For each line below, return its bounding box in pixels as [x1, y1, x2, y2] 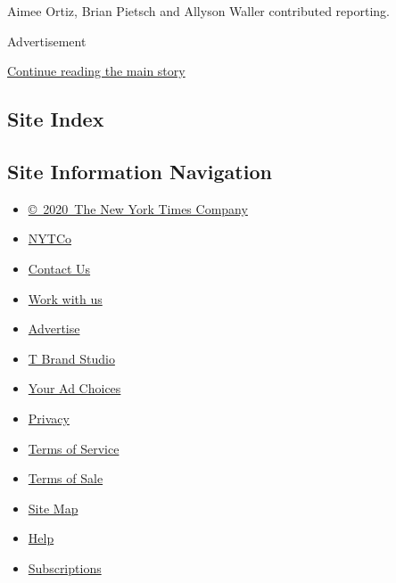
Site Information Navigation [7, 157, 272, 185]
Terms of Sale [28, 469, 103, 488]
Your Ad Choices [28, 379, 121, 398]
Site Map [28, 498, 78, 517]
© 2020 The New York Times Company [28, 199, 248, 218]
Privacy [28, 408, 70, 427]
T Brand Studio [28, 349, 115, 367]
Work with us [28, 289, 103, 308]
